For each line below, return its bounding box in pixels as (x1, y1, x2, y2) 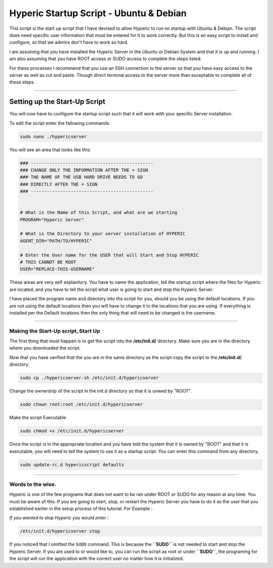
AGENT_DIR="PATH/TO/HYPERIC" (20, 238, 93, 244)
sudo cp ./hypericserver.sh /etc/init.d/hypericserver (20, 375, 159, 381)
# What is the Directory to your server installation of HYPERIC (20, 231, 186, 237)
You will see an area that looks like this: (9, 147, 91, 153)
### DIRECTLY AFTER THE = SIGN (20, 181, 98, 187)
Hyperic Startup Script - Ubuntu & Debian (9, 8, 187, 19)
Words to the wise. (9, 480, 57, 488)
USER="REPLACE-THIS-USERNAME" (20, 266, 95, 272)
